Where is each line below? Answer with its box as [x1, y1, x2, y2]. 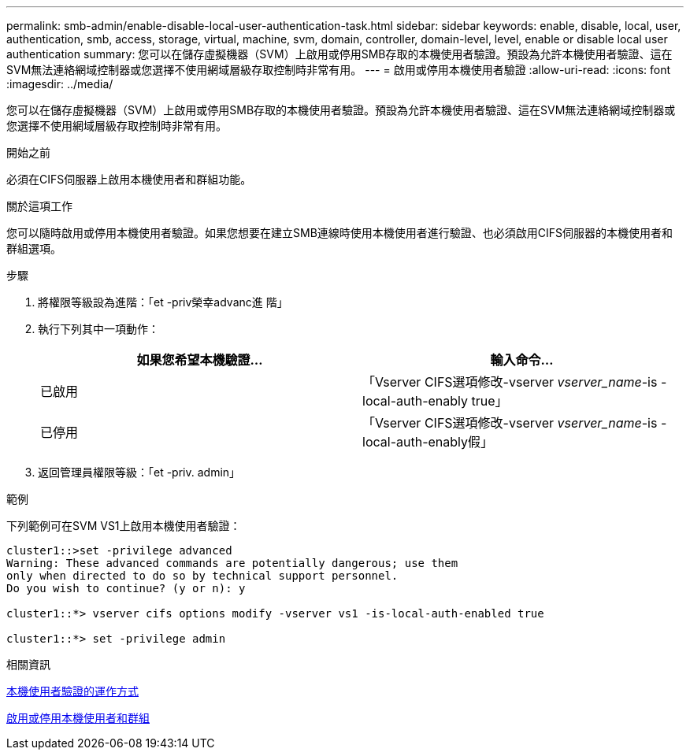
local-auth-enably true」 [362, 393, 508, 409]
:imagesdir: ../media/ [6, 77, 113, 91]
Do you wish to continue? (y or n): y [6, 582, 246, 595]
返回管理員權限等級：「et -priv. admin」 [38, 465, 241, 479]
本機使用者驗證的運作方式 [6, 684, 139, 698]
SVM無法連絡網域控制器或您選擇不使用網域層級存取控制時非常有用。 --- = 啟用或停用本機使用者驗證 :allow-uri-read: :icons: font [6, 63, 671, 76]
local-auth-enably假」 [362, 434, 493, 450]
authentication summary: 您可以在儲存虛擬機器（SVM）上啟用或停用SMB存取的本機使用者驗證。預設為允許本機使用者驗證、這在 [6, 47, 673, 61]
